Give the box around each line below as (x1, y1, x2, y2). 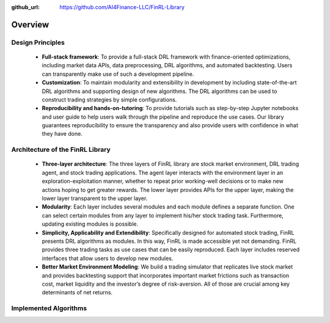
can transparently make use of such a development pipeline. (42, 70, 194, 78)
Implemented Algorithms (11, 304, 87, 313)
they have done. (42, 130, 82, 138)
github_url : (11, 4, 40, 10)
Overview (11, 19, 50, 30)
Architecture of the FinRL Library (11, 146, 111, 154)
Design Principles (11, 38, 65, 46)
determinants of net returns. (42, 289, 113, 296)
